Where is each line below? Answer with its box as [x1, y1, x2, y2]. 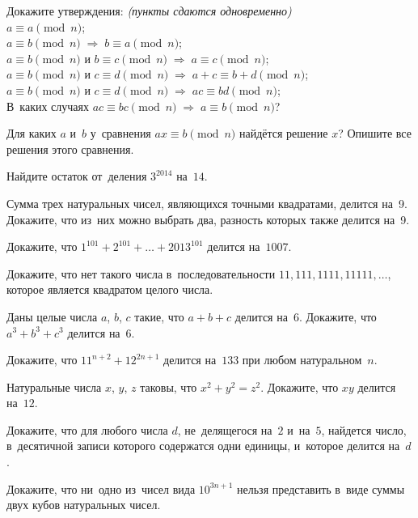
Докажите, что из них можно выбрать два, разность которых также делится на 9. [6, 210, 410, 227]
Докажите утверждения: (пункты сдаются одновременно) [6, 2, 292, 19]
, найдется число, [321, 421, 407, 438]
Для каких [6, 125, 57, 142]
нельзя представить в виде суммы [237, 480, 405, 497]
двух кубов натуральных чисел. [6, 496, 161, 513]
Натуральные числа [6, 378, 102, 395]
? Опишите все [338, 125, 412, 142]
